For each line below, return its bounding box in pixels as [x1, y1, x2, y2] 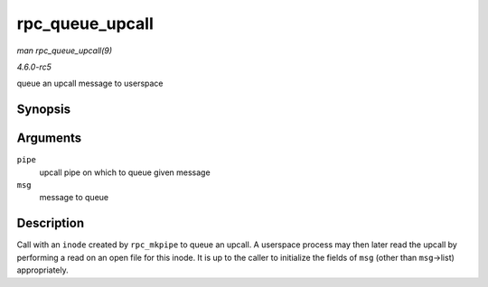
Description [16, 216, 85, 231]
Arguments [16, 131, 82, 146]
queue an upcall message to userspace [16, 78, 164, 89]
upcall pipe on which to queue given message [39, 167, 211, 178]
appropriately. [16, 264, 70, 275]
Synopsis [16, 102, 71, 117]
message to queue [39, 192, 108, 203]
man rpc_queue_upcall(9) [16, 45, 113, 56]
